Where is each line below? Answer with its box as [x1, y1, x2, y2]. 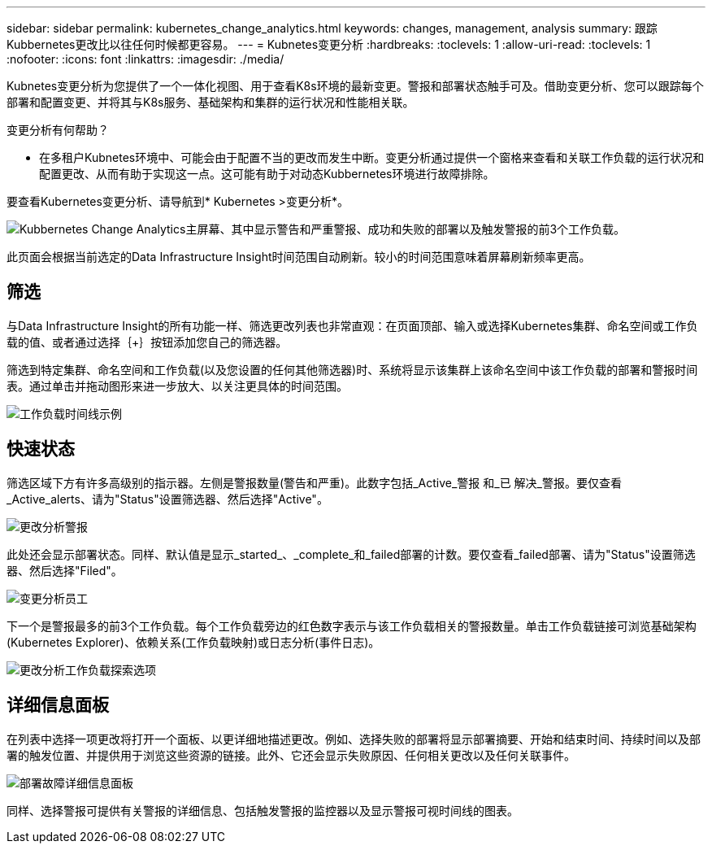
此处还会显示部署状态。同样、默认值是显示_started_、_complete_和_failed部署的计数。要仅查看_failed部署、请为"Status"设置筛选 [7, 547, 696, 561]
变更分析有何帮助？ [7, 123, 109, 137]
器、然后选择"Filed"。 [7, 563, 123, 578]
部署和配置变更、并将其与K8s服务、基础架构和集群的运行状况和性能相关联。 [7, 95, 415, 109]
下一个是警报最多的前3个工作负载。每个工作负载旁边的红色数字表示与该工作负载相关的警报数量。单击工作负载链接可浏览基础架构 [7, 618, 697, 633]
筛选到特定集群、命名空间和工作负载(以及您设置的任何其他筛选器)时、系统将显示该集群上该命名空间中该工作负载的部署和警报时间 [7, 362, 698, 377]
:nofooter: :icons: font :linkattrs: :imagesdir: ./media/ [7, 52, 284, 66]
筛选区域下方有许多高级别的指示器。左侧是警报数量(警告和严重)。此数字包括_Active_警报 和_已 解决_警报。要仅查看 [7, 475, 623, 490]
